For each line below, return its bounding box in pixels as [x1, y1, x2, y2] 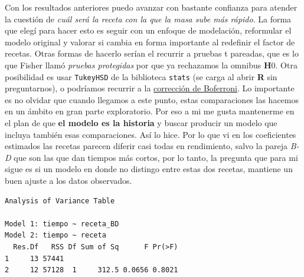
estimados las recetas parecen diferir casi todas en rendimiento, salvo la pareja [5, 140, 288, 152]
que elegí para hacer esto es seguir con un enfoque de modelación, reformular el [5, 24, 292, 37]
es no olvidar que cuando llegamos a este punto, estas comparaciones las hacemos [5, 93, 299, 105]
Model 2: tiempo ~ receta [5, 231, 106, 240]
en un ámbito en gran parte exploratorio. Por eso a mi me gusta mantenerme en [5, 105, 295, 117]
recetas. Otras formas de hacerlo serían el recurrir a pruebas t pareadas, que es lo [5, 47, 299, 60]
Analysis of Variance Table [5, 196, 115, 205]
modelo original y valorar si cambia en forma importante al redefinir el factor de [5, 35, 295, 48]
